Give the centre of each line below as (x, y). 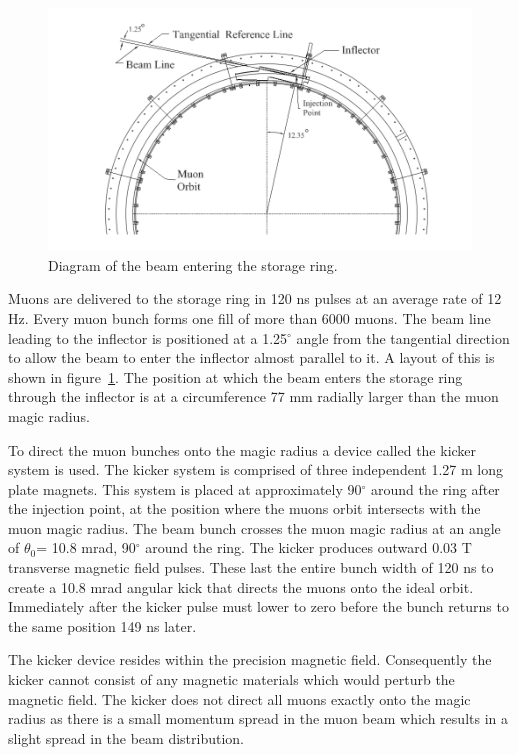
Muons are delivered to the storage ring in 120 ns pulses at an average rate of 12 (255, 298)
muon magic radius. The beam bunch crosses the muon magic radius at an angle (254, 527)
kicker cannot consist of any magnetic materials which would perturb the (231, 679)
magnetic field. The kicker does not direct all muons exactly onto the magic (239, 698)
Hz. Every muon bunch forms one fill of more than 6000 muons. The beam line (249, 317)
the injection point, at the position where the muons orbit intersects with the (244, 508)
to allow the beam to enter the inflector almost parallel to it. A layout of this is (251, 357)
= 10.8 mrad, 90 (86, 547)
